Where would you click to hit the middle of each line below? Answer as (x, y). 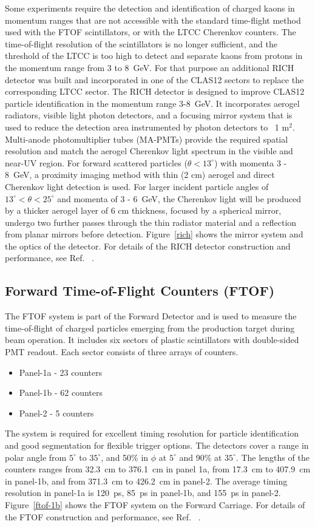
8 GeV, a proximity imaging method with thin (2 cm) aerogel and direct (140, 175)
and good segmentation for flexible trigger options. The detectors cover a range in (157, 445)
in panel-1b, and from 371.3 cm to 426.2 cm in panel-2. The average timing (146, 481)
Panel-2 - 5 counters (56, 413)
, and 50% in (125, 457)
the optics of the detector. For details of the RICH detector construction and (148, 246)
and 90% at (201, 457)
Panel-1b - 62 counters (61, 393)
